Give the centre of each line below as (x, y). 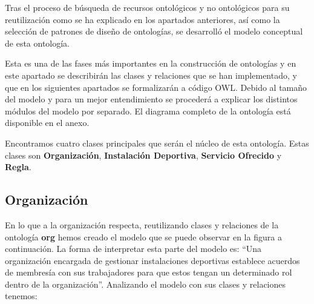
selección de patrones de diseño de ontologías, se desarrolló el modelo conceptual (154, 31)
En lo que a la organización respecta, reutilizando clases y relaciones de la (142, 224)
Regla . (18, 167)
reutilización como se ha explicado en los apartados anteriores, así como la (142, 19)
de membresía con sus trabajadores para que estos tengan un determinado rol (149, 272)
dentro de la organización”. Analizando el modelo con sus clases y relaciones (146, 284)
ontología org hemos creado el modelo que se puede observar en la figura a (143, 236)
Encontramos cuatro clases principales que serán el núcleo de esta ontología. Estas (157, 143)
